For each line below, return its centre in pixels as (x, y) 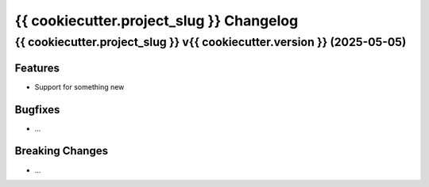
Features (37, 68)
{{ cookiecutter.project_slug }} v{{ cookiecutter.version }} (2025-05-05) (211, 42)
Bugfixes (37, 110)
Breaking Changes (62, 151)
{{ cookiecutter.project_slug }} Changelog (157, 21)
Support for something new (79, 86)
